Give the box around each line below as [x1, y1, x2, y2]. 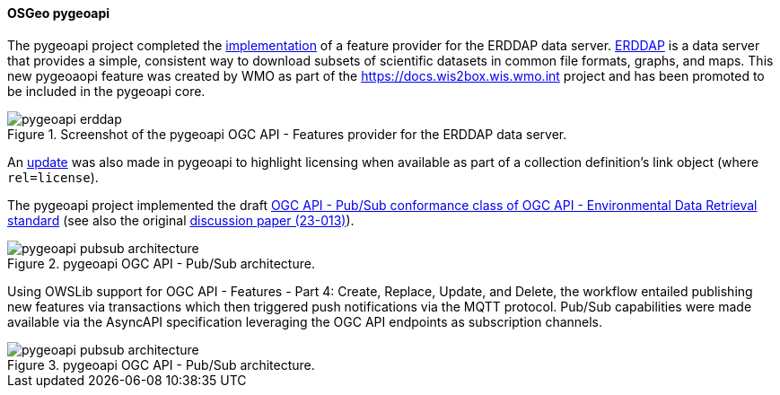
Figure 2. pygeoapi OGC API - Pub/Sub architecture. [7, 255, 315, 271]
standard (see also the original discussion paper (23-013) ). [7, 212, 355, 228]
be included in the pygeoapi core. [7, 83, 206, 99]
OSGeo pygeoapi [7, 5, 110, 21]
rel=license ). [7, 169, 99, 185]
